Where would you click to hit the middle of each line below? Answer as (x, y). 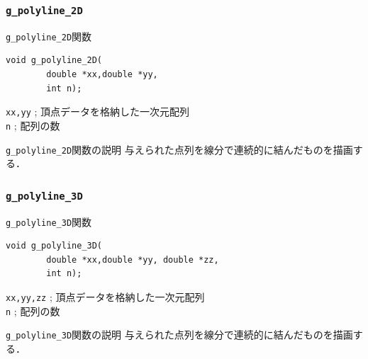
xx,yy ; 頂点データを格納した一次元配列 (98, 112)
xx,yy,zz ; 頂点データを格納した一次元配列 (105, 297)
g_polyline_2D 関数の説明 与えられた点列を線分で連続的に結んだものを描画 (179, 149)
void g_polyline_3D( (54, 246)
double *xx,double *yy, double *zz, (133, 260)
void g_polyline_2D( (54, 61)
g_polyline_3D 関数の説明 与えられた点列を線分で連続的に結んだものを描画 (179, 335)
